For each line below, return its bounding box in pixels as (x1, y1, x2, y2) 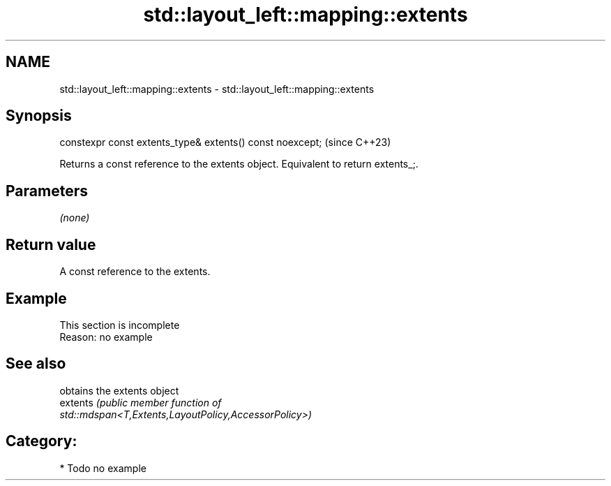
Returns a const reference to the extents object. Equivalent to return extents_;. (59, 158, 418, 170)
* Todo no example (59, 462, 146, 474)
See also (6, 355, 66, 373)
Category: (6, 432, 77, 450)
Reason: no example (59, 330, 153, 343)
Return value (6, 235, 96, 253)
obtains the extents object (59, 384, 179, 397)
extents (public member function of (59, 396, 222, 408)
